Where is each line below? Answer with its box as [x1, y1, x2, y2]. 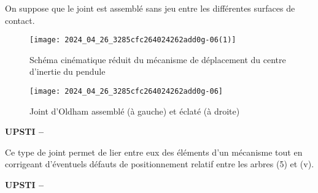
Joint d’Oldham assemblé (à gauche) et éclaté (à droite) [29, 104, 240, 117]
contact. [5, 13, 35, 26]
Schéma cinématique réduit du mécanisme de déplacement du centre [29, 53, 286, 66]
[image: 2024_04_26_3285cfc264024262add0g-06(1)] [29, 36, 236, 45]
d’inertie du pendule [29, 65, 106, 78]
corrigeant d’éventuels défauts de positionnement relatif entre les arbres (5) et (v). [5, 157, 314, 170]
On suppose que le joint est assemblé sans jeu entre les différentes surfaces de [5, 2, 295, 14]
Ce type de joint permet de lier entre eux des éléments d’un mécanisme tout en [5, 145, 303, 158]
